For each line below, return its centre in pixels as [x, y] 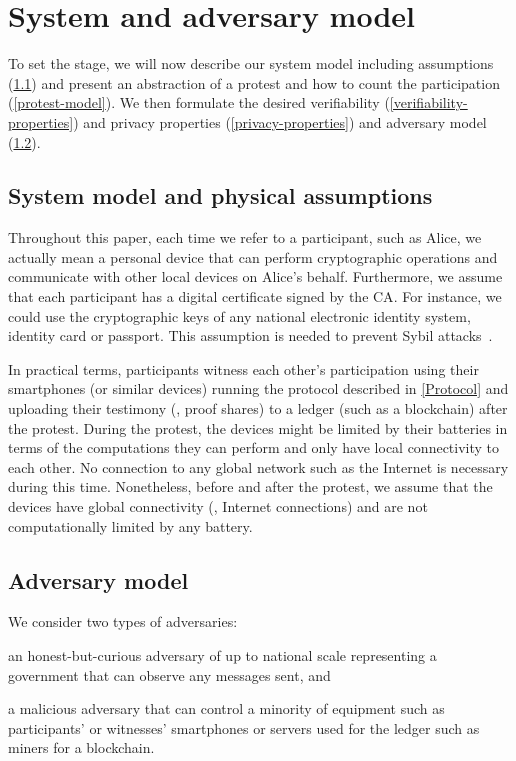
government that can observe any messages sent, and [169, 674]
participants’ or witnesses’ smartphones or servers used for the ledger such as [244, 727]
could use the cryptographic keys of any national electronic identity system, [239, 315]
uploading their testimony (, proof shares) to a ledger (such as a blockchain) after [258, 408]
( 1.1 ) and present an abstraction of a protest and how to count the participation [254, 82]
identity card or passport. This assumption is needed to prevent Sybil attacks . [250, 335]
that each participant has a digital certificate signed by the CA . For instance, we [255, 296]
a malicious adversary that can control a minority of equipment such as [226, 708]
